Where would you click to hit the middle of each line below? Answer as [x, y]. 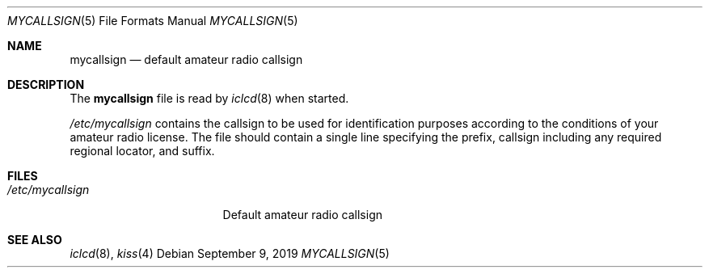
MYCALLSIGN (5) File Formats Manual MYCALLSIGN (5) [153, 21]
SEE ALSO [35, 240]
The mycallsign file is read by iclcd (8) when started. [209, 98]
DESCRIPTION [46, 84]
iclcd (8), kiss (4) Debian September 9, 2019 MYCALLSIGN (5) [230, 253]
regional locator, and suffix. [142, 151]
